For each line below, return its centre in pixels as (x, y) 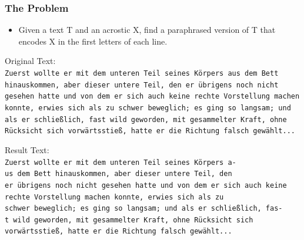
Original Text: (30, 61)
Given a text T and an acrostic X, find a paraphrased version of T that (147, 30)
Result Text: (27, 149)
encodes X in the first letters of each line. (93, 41)
